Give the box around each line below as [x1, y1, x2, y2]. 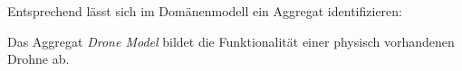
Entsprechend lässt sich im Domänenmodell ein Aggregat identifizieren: [7, 2, 402, 20]
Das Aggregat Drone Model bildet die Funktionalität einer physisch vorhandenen [7, 31, 455, 50]
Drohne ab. [7, 49, 70, 68]
